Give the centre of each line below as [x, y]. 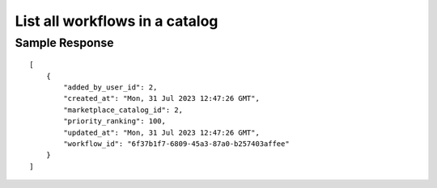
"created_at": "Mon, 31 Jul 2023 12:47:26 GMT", [162, 98]
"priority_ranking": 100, [115, 121]
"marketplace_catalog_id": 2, [123, 110]
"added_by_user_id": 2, [110, 87]
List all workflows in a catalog [117, 21]
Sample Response [64, 43]
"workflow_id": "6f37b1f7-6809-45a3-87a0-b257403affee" [177, 144]
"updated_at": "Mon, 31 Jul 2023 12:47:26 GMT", [162, 132]
